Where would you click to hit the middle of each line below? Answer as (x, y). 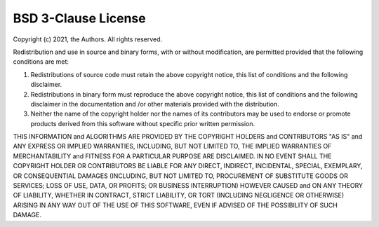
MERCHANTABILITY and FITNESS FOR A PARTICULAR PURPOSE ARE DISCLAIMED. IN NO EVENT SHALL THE (172, 156)
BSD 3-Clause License (80, 18)
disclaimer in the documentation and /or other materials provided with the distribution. (155, 104)
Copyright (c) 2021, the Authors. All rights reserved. (88, 39)
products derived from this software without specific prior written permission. (143, 123)
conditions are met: (41, 62)
